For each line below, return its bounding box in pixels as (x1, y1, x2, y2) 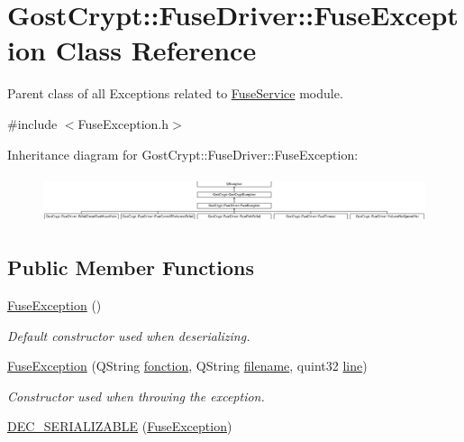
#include (7, 114, 58, 133)
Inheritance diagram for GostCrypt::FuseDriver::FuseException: (7, 144, 359, 163)
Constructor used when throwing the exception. (7, 386, 265, 405)
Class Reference (55, 32, 257, 69)
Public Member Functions (7, 253, 254, 281)
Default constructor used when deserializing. (7, 326, 250, 345)
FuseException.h (77, 114, 168, 133)
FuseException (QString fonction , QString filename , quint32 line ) (7, 356, 368, 375)
